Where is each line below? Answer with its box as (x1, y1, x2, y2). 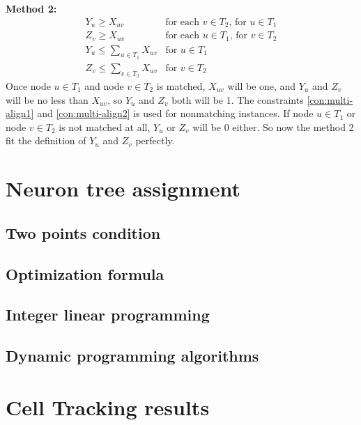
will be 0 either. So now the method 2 (192, 119, 354, 134)
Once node (6, 79, 51, 93)
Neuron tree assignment (6, 174, 240, 203)
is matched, (156, 79, 206, 93)
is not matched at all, (59, 119, 151, 134)
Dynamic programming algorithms (6, 345, 259, 366)
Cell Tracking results (6, 392, 210, 421)
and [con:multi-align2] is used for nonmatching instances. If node (37, 106, 314, 121)
